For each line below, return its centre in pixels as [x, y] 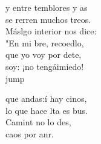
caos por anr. [30, 133]
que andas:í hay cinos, [46, 99]
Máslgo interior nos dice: [51, 31]
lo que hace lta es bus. [47, 110]
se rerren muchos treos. [48, 19]
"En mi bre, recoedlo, [45, 42]
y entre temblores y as [47, 7]
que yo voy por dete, [44, 55]
